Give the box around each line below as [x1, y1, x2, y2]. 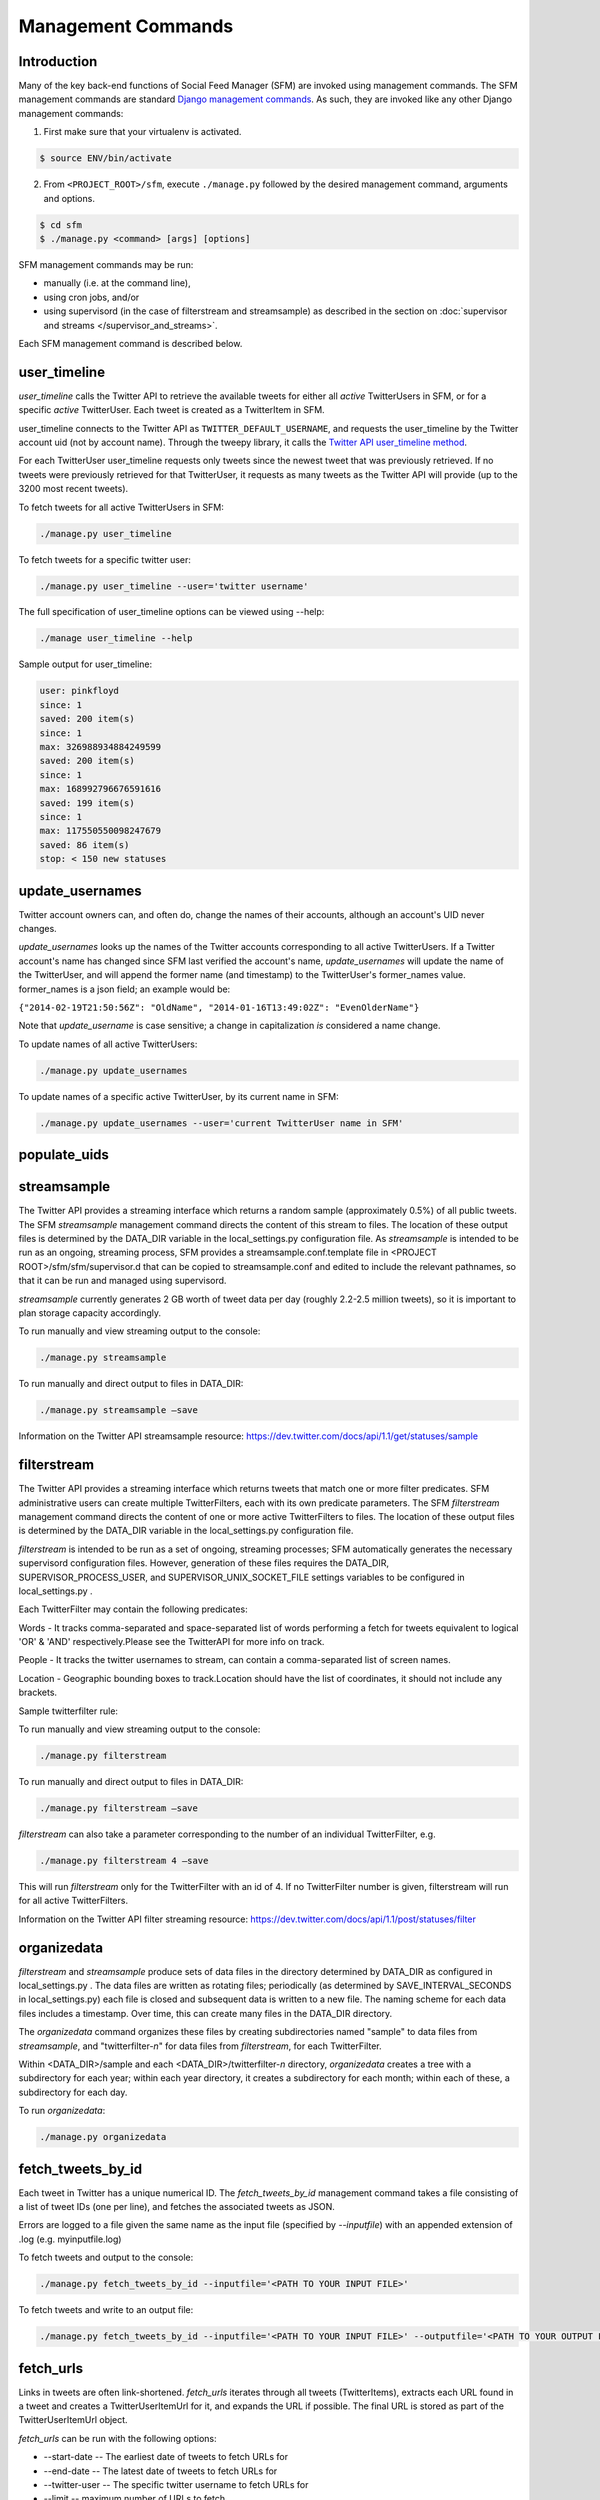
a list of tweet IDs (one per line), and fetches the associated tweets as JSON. [18, 2201, 335, 2213]
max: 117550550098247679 [39, 825, 162, 837]
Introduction [18, 53, 98, 70]
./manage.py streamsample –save [39, 1405, 199, 1416]
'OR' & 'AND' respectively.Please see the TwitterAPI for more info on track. [18, 1636, 325, 1648]
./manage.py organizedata [39, 2131, 167, 2143]
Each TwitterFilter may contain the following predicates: [18, 1603, 249, 1615]
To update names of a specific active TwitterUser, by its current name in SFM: [18, 1090, 339, 1102]
